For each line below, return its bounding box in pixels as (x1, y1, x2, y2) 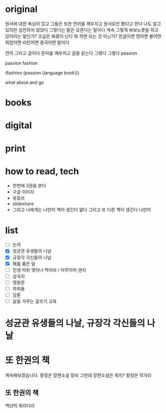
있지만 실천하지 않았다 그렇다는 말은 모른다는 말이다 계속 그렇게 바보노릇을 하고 (5, 26, 159, 33)
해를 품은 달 (12, 260, 36, 266)
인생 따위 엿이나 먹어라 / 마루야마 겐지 (12, 266, 86, 273)
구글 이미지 (12, 189, 34, 195)
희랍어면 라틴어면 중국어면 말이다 (5, 39, 70, 45)
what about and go (5, 79, 44, 85)
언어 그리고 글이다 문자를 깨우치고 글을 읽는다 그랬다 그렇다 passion (5, 50, 137, 56)
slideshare (12, 201, 34, 207)
